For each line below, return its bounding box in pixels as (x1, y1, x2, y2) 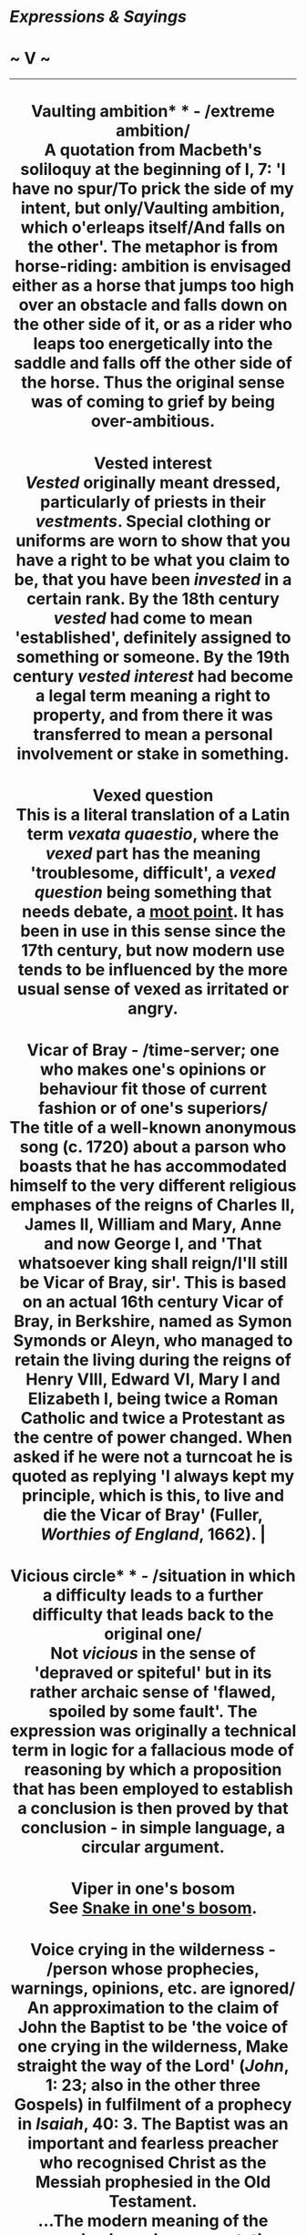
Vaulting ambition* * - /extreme (31, 101, 275, 122)
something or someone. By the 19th (15, 646, 291, 667)
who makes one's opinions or (39, 1059, 267, 1079)
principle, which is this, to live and (21, 1485, 285, 1506)
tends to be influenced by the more (17, 959, 289, 980)
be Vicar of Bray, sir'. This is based (19, 1272, 287, 1293)
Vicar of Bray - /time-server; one (26, 1039, 280, 1060)
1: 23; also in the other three (45, 2075, 261, 2096)
